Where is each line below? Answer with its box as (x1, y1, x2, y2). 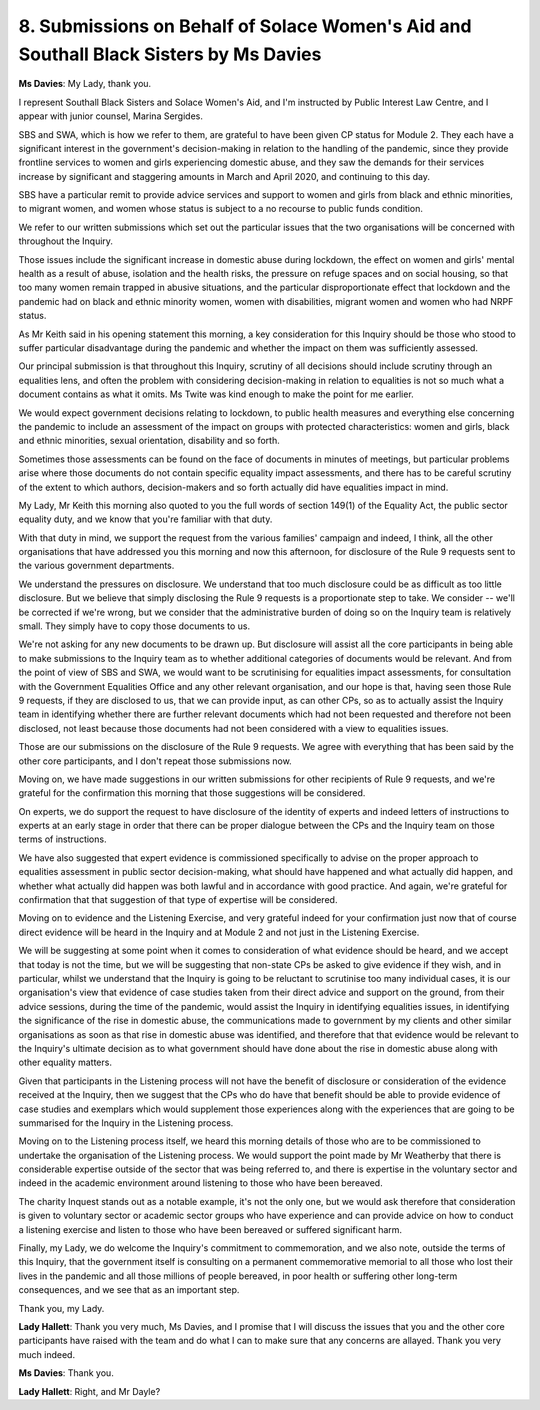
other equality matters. (18, 1056, 112, 1069)
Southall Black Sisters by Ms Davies (18, 43, 322, 65)
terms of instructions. (18, 833, 107, 845)
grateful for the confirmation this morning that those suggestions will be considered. (18, 787, 366, 799)
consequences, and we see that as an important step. (18, 1284, 240, 1296)
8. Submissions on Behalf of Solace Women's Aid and (18, 15, 472, 37)
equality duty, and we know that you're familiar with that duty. (18, 513, 273, 525)
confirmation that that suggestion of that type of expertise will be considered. (18, 894, 338, 906)
